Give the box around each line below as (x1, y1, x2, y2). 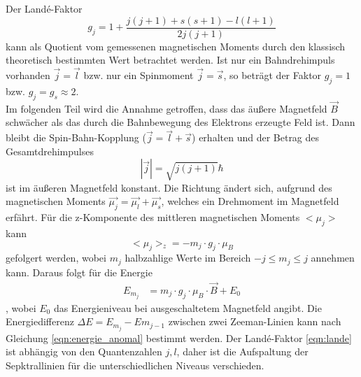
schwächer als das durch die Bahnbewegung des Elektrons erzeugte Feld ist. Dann (6, 115, 355, 129)
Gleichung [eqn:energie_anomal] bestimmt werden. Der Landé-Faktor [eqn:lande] (6, 330, 352, 345)
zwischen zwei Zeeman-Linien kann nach (168, 314, 341, 329)
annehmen (311, 250, 355, 265)
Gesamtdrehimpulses (6, 143, 94, 158)
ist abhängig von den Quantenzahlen (6, 344, 162, 359)
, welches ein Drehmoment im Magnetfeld (161, 194, 339, 208)
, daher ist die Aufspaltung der (176, 344, 309, 359)
